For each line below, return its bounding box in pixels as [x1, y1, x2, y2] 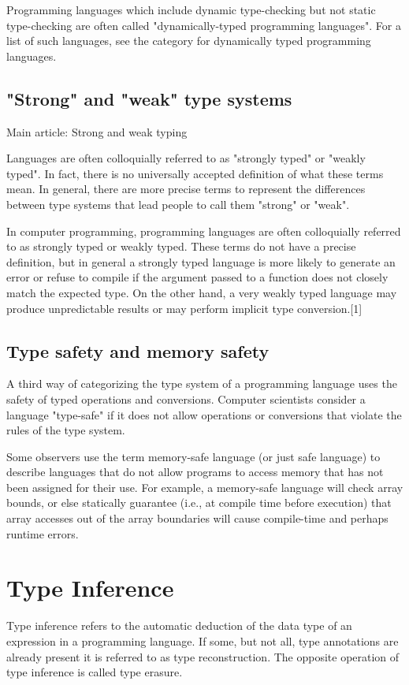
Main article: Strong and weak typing [6, 123, 188, 140]
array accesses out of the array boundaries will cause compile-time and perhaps [6, 510, 389, 527]
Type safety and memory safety [6, 338, 270, 363]
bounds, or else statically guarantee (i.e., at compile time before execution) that [6, 494, 392, 511]
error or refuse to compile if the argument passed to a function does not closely [6, 269, 389, 285]
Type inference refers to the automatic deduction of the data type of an [6, 617, 352, 634]
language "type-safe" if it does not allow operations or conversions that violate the [6, 406, 402, 423]
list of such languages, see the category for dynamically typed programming [6, 32, 371, 49]
